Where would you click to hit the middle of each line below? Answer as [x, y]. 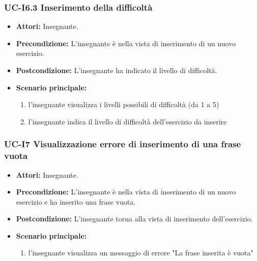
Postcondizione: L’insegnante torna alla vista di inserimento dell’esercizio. [134, 219]
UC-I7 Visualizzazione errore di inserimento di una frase [123, 144]
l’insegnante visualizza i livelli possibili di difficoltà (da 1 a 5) [124, 104]
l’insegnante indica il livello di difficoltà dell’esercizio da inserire [127, 121]
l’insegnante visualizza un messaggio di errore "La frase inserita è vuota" [141, 253]
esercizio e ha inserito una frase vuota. [76, 201]
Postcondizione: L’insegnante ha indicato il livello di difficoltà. [117, 70]
